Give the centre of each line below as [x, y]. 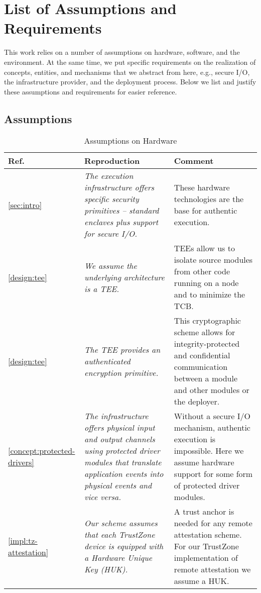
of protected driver [207, 485]
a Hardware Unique [118, 558]
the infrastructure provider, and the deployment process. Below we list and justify [130, 82]
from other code [202, 271]
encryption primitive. [121, 372]
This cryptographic [207, 321]
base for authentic [206, 211]
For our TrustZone [206, 546]
